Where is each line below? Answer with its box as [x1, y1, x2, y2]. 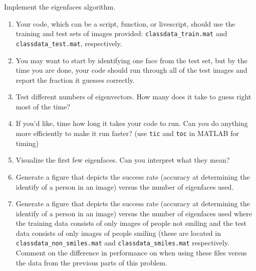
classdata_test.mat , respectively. [16, 38, 122, 48]
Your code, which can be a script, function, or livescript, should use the [16, 18, 235, 29]
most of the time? [16, 101, 70, 111]
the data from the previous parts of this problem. [16, 257, 167, 267]
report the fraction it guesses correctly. [16, 74, 135, 85]
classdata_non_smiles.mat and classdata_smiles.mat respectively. [16, 237, 229, 248]
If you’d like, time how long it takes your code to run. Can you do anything [16, 118, 248, 128]
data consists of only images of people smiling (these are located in [16, 227, 221, 238]
